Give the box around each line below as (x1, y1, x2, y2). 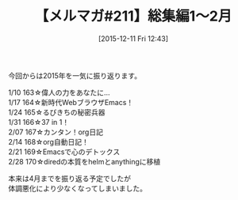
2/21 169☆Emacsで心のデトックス (8, 147, 121, 157)
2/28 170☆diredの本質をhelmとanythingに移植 (8, 157, 161, 166)
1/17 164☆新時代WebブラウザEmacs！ (8, 97, 134, 107)
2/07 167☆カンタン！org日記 (8, 127, 103, 137)
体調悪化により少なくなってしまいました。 (8, 183, 148, 193)
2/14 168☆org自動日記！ (8, 137, 89, 146)
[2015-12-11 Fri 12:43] (98, 33, 169, 43)
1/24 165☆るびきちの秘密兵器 (8, 108, 106, 117)
